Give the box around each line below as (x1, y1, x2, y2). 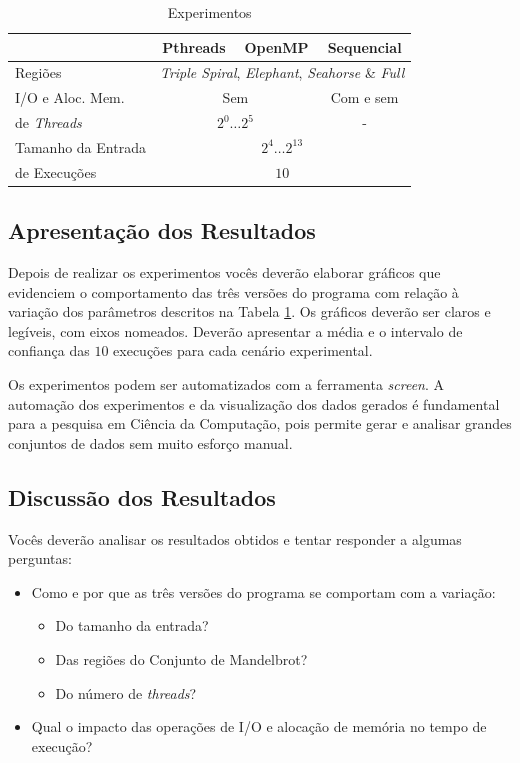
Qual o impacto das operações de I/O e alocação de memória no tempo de (31, 716, 487, 737)
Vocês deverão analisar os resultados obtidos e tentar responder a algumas (8, 528, 462, 549)
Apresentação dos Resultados (8, 215, 316, 246)
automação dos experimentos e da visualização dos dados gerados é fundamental (8, 393, 500, 414)
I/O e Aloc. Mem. (15, 87, 125, 108)
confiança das (8, 340, 90, 361)
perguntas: (8, 548, 72, 569)
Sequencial (327, 36, 402, 57)
